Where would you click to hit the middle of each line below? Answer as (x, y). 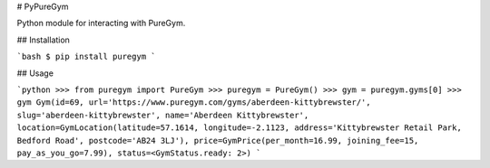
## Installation (43, 40)
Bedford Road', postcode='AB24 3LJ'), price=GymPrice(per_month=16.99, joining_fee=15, (218, 140)
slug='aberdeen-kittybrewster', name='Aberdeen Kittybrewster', (163, 115)
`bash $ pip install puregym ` (86, 57)
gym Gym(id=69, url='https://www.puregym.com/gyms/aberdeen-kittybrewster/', (194, 103)
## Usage (35, 73)
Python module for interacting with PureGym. (101, 23)
